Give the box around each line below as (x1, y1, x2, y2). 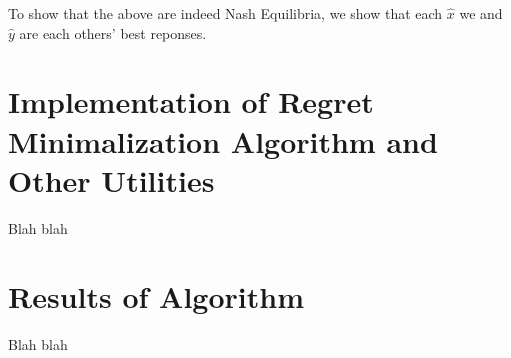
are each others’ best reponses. (19, 22, 207, 43)
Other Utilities (8, 159, 215, 200)
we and (459, 3, 503, 23)
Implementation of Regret (8, 81, 374, 122)
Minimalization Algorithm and (8, 120, 438, 161)
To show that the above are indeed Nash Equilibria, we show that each (8, 3, 443, 23)
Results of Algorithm (8, 276, 304, 317)
